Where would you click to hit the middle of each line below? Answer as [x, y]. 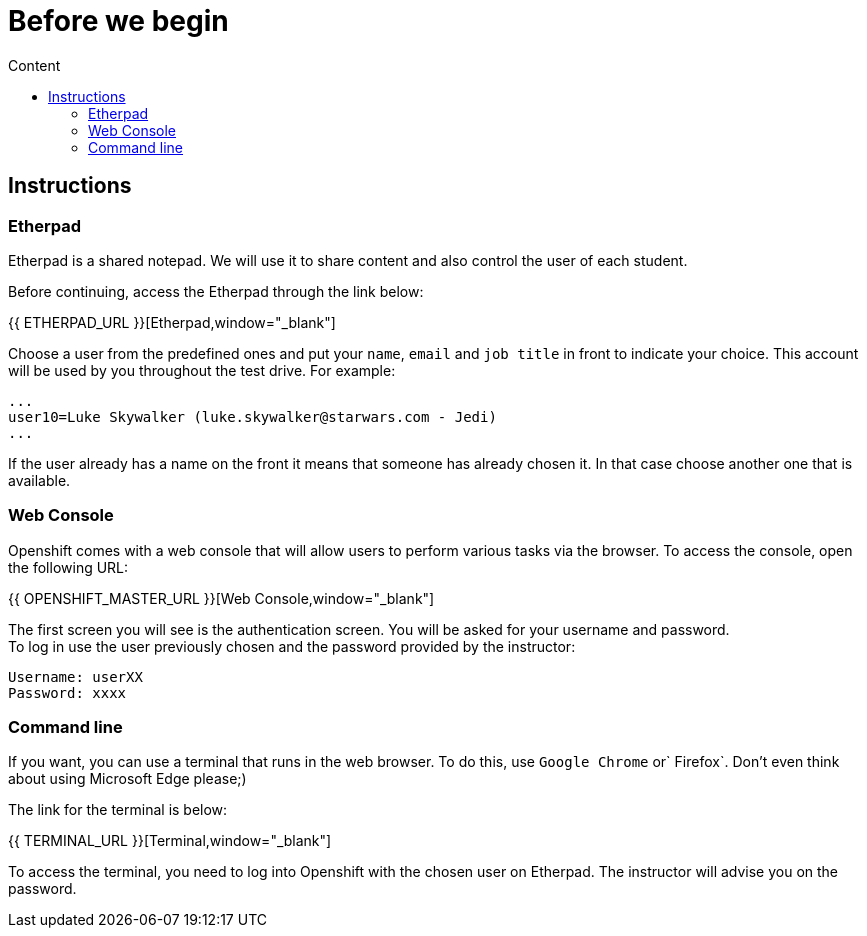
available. [39, 480]
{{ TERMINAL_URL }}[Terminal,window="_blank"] [170, 841]
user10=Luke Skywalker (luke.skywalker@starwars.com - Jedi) [252, 416]
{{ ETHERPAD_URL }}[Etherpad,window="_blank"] [172, 322]
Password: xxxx [67, 692]
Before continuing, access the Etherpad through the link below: [216, 291]
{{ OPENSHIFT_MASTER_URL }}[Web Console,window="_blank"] [221, 598]
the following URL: [68, 567]
